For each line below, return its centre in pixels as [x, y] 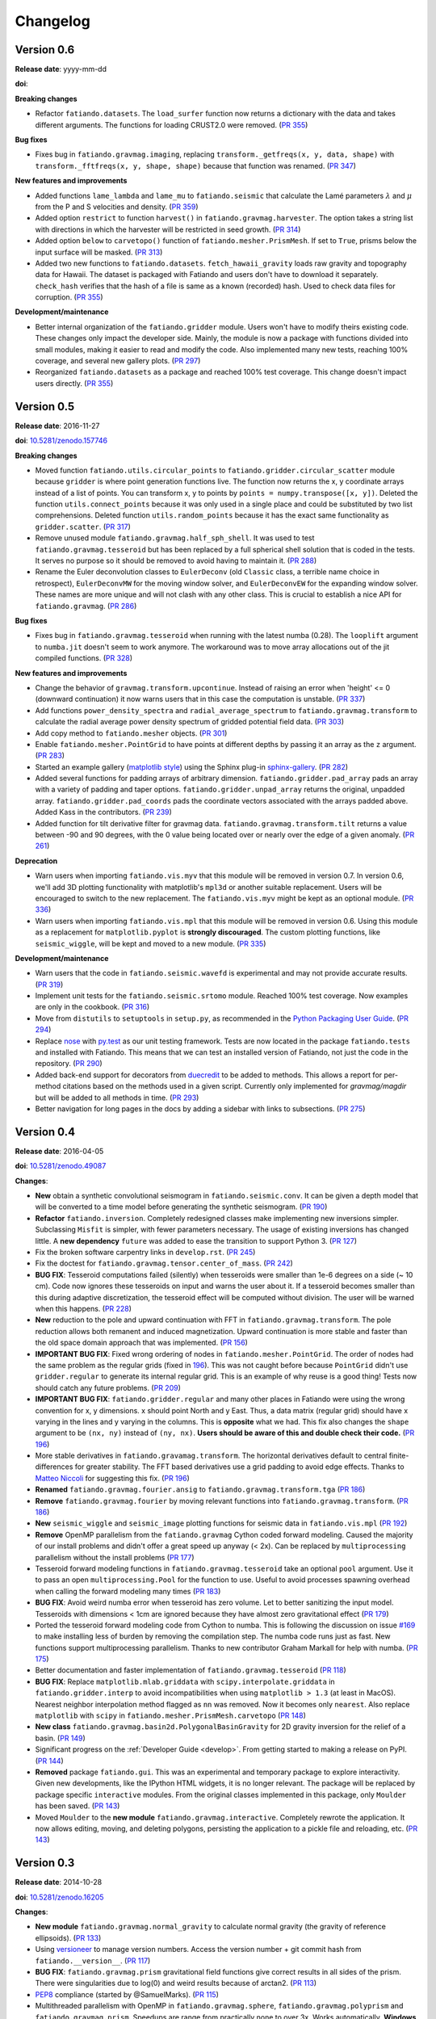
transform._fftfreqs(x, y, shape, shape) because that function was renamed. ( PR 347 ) [196, 166]
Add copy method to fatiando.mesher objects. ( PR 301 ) [131, 733]
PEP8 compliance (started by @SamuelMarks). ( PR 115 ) [127, 1994]
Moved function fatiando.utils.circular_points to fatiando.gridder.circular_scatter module [215, 470]
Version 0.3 [45, 1863]
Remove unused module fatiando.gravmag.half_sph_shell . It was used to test [175, 538]
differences [54, 1467]
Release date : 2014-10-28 [59, 1883]
